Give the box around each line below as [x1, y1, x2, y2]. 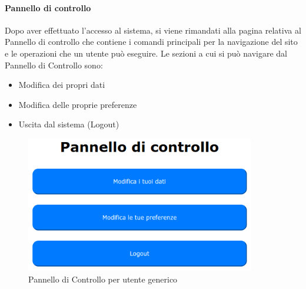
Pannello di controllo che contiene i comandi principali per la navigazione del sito [5, 35, 298, 48]
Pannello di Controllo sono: [5, 58, 103, 71]
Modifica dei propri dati [18, 78, 105, 91]
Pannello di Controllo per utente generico [28, 272, 178, 285]
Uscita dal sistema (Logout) [18, 118, 119, 130]
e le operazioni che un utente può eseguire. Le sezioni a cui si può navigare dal [5, 47, 288, 59]
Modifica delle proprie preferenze [18, 98, 137, 110]
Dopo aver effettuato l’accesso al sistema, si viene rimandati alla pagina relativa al [5, 24, 301, 36]
